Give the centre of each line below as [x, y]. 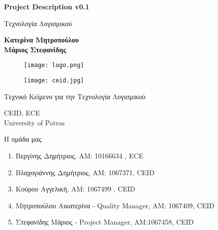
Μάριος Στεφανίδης [35, 49]
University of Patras [34, 122]
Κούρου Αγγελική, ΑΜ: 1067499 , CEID [75, 189]
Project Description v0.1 [47, 6]
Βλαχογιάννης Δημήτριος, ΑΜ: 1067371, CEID [85, 172]
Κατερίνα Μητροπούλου [42, 40]
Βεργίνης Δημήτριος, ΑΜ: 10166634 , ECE [79, 156]
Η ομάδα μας [23, 139]
